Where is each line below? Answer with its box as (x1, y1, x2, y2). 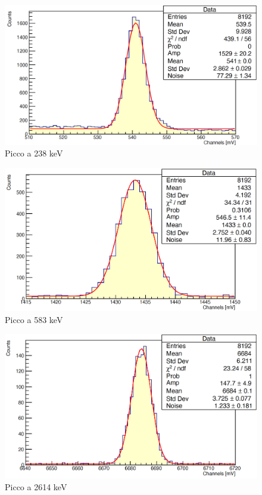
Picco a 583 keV (5, 313, 63, 325)
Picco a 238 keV (5, 147, 63, 159)
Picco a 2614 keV (5, 480, 67, 493)
